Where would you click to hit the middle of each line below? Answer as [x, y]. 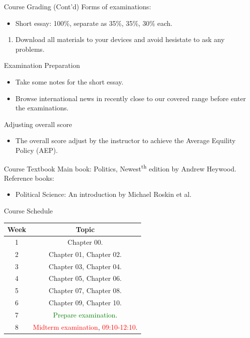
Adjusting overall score [38, 124]
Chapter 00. [85, 242]
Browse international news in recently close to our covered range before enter [131, 98]
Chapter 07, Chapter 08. [85, 290]
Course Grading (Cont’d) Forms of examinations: [78, 6]
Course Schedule [29, 210]
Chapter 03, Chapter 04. [85, 266]
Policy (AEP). [37, 150]
